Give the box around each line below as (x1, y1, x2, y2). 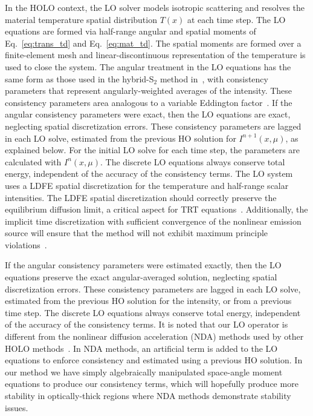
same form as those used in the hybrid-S (5, 72, 154, 85)
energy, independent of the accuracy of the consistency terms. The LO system (5, 167, 293, 180)
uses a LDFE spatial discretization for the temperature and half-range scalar (5, 179, 289, 191)
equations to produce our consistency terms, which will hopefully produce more (5, 377, 298, 390)
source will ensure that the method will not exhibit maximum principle (5, 226, 268, 239)
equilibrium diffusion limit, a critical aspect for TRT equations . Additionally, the (5, 203, 308, 216)
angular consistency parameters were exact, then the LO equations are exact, (5, 108, 291, 121)
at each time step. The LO (187, 13, 286, 25)
